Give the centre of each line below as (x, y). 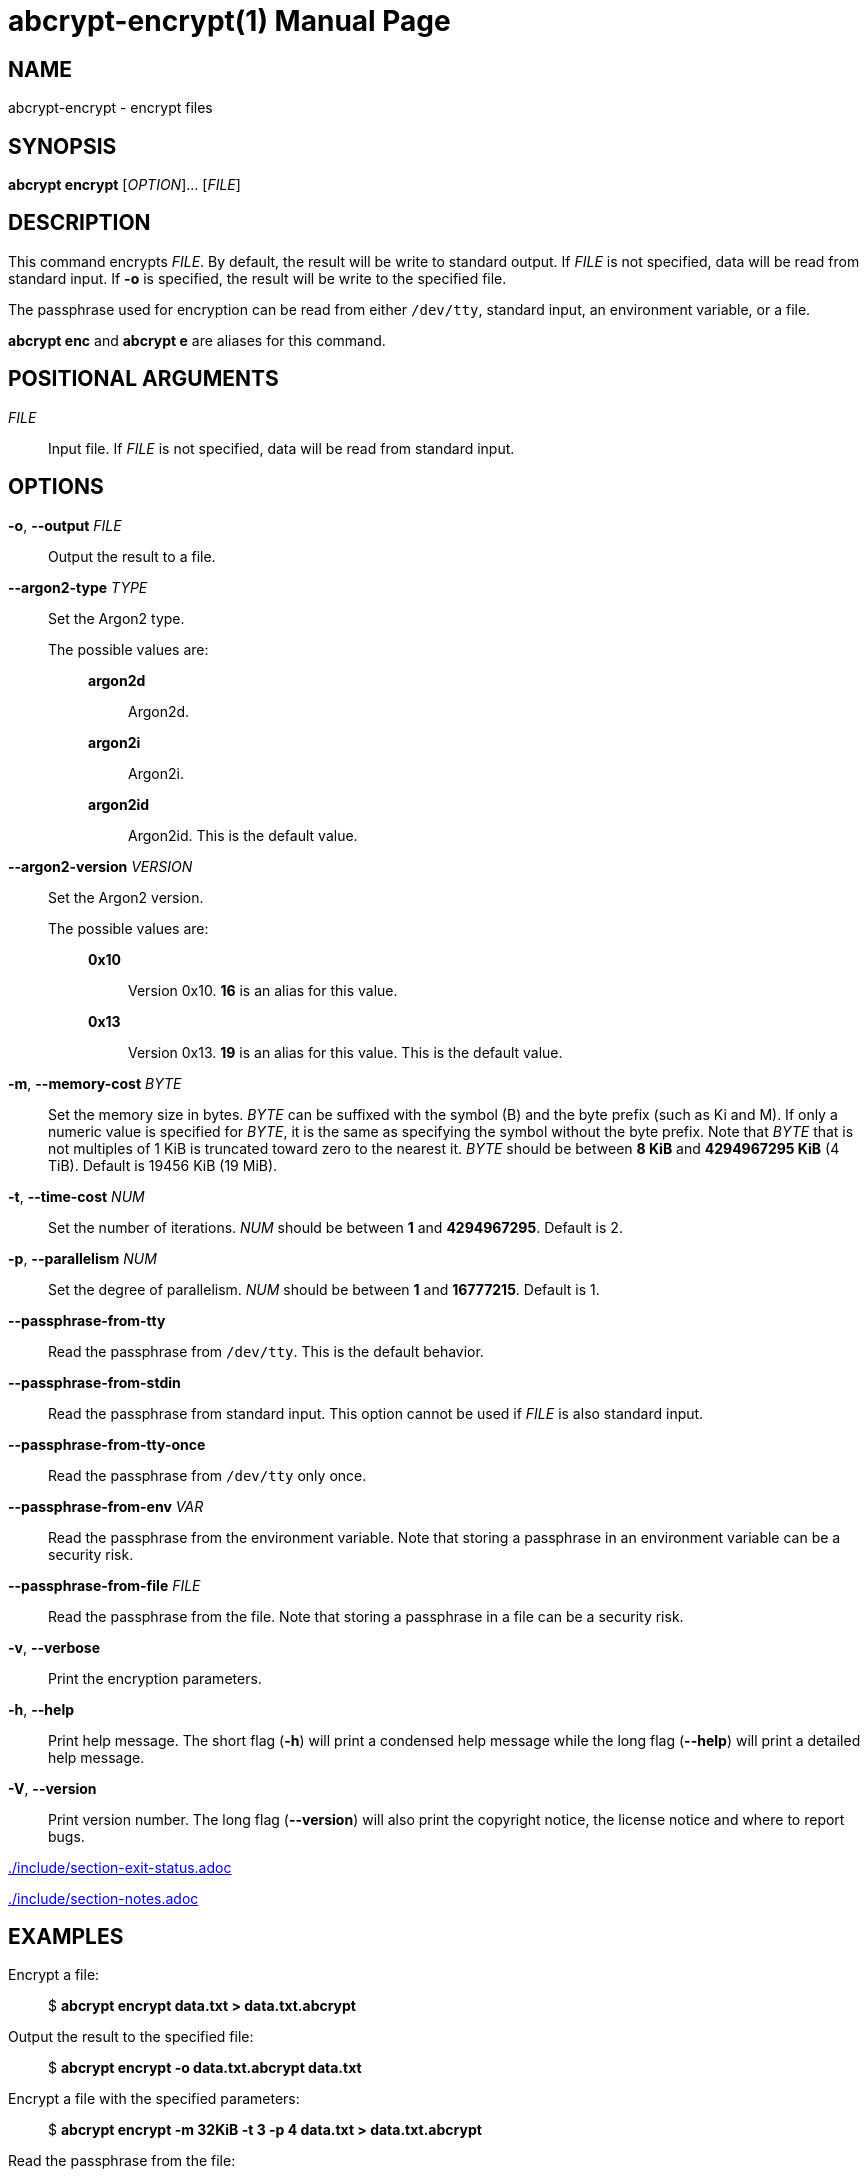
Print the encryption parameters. (155, 1678)
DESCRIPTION (79, 223)
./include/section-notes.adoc (103, 1898)
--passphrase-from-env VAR (106, 1506)
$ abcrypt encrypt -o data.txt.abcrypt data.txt (205, 2068)
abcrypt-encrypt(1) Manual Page (229, 21)
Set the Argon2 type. (116, 618)
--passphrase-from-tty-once (107, 1444)
